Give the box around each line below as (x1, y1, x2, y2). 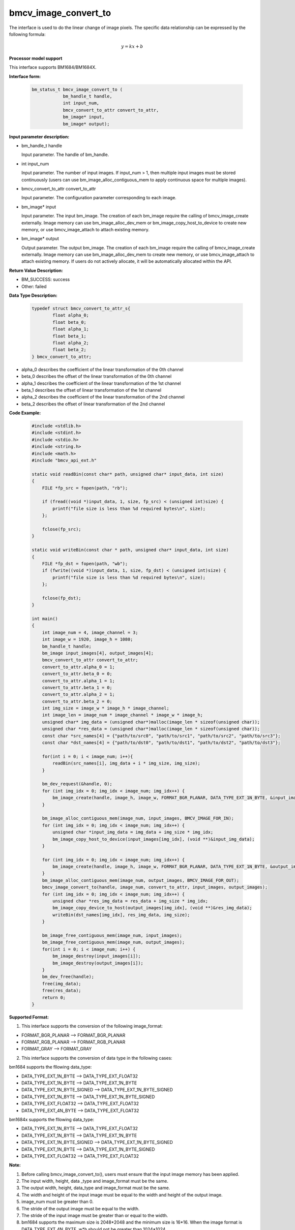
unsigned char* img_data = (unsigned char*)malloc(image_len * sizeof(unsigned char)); (42, 719, 260, 725)
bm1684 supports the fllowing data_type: (9, 1064, 92, 1070)
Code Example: (9, 410, 41, 416)
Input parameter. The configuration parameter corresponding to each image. (21, 195, 177, 201)
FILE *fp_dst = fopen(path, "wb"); (42, 561, 128, 566)
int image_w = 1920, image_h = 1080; (42, 637, 133, 642)
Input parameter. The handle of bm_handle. (21, 152, 109, 157)
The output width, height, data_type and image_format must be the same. (21, 1185, 170, 1191)
